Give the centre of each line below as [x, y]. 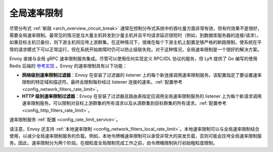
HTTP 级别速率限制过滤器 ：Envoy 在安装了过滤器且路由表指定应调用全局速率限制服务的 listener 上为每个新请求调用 [142, 96]
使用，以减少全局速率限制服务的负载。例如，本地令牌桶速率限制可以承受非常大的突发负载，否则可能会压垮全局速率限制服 [135, 136]
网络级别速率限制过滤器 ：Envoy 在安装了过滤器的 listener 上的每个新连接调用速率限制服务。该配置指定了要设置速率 [142, 75]
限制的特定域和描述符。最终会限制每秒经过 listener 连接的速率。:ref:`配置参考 [102, 82]
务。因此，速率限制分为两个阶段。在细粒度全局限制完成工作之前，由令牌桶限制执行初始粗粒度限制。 [113, 143]
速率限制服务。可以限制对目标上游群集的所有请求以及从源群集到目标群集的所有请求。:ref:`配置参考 [124, 103]
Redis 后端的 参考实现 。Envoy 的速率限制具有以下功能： [68, 66]
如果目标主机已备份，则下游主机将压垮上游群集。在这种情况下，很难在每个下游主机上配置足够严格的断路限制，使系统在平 [135, 42]
